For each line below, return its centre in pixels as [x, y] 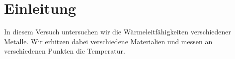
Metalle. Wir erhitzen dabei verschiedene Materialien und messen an [108, 41]
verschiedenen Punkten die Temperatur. [65, 51]
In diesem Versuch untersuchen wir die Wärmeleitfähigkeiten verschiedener [118, 32]
